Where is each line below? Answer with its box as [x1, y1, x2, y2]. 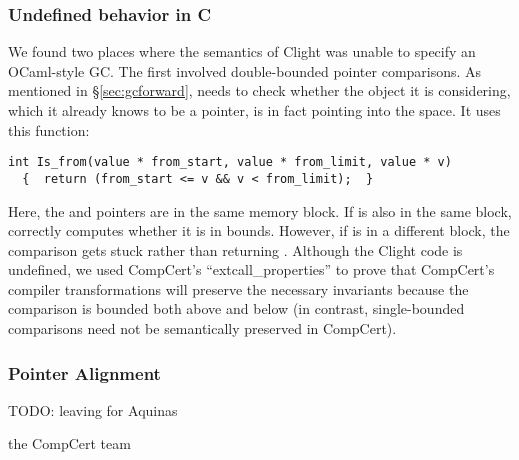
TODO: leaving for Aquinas [8, 399, 178, 420]
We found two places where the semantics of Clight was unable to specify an [8, 41, 476, 62]
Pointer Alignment [8, 360, 161, 385]
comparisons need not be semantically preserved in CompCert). [8, 318, 397, 339]
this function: [8, 119, 90, 140]
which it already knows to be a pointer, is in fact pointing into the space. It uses [8, 100, 501, 120]
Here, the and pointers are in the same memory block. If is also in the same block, [8, 200, 512, 221]
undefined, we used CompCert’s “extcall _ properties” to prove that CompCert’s [8, 259, 495, 280]
